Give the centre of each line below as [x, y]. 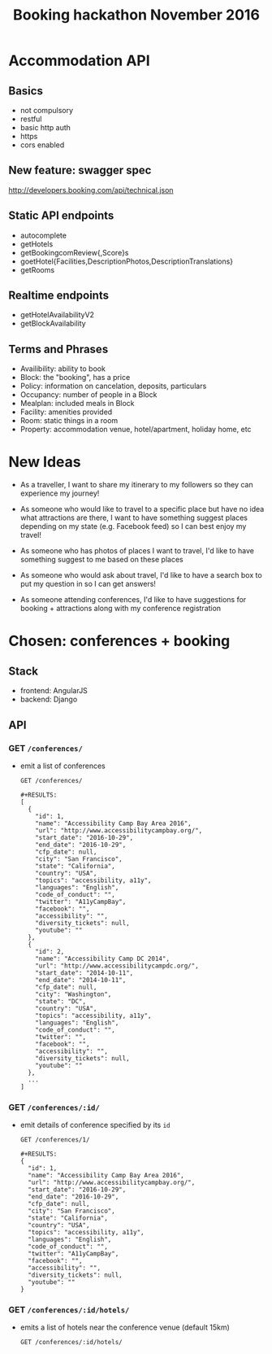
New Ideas [45, 462]
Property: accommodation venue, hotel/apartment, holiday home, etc [136, 430]
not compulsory [47, 110]
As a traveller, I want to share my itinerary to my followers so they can [136, 485]
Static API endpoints [61, 216]
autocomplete [43, 235]
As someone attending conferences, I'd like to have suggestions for [133, 600]
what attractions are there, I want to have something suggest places [134, 518]
